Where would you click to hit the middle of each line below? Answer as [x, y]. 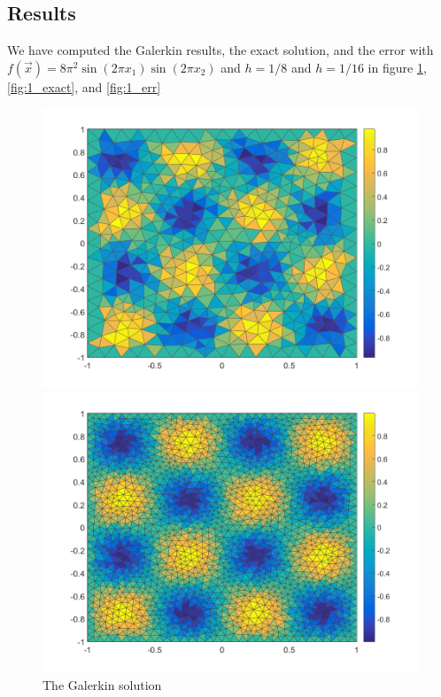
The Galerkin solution [102, 684]
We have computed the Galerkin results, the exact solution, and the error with [220, 50]
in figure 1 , [397, 67]
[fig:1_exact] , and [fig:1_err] [84, 86]
